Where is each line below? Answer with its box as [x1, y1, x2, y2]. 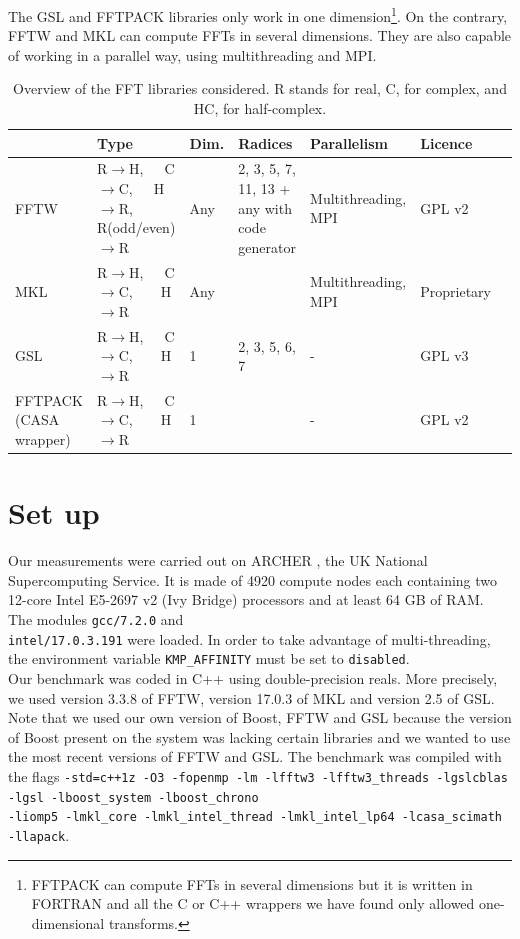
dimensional [31, 912, 105, 933]
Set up [8, 492, 100, 533]
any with [238, 197, 292, 218]
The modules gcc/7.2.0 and [8, 608, 184, 629]
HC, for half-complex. [193, 98, 327, 119]
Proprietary [420, 281, 491, 302]
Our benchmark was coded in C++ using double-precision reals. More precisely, [8, 667, 498, 688]
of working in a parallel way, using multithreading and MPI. [8, 44, 377, 65]
